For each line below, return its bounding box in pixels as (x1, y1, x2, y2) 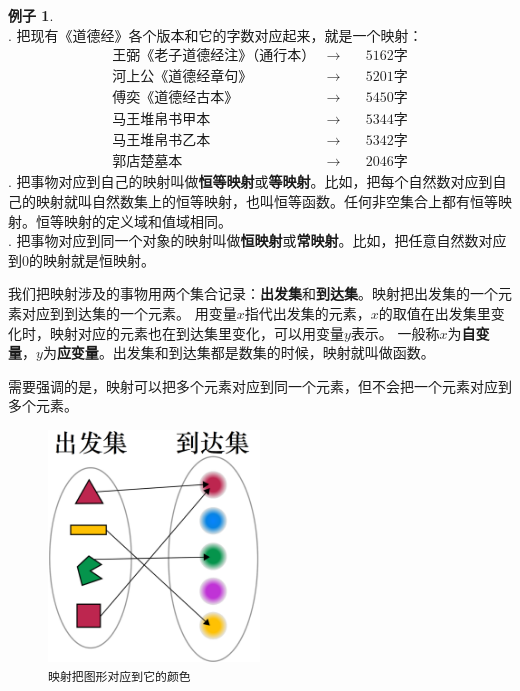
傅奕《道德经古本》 (112, 91, 239, 106)
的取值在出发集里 (378, 302, 491, 323)
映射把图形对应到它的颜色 (48, 670, 191, 685)
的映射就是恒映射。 (29, 249, 155, 270)
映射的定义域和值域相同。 (63, 210, 232, 231)
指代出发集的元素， (244, 302, 371, 323)
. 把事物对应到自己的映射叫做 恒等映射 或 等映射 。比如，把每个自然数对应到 (8, 171, 493, 192)
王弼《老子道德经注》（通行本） (112, 49, 316, 64)
